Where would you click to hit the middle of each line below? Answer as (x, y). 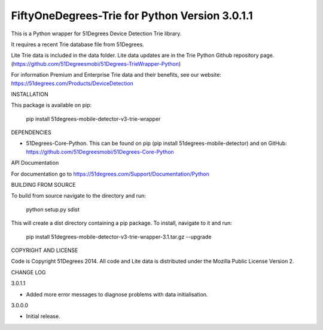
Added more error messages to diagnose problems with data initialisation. (117, 294)
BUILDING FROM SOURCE (43, 185)
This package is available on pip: (51, 105)
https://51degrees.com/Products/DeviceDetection (72, 83)
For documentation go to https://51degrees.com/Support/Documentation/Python (110, 174)
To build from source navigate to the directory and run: (79, 196)
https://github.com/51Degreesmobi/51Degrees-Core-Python (100, 152)
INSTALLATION (30, 94)
